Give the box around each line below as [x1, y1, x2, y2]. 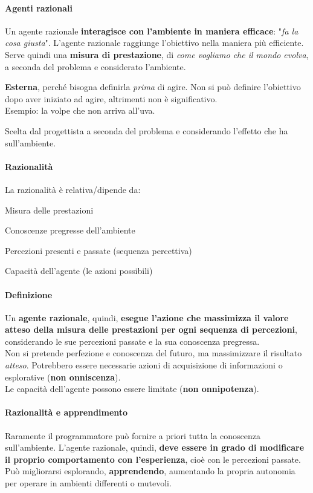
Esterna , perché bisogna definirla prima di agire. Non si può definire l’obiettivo [5, 80, 301, 93]
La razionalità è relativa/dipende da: [5, 183, 141, 195]
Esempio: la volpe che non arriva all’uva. [5, 104, 155, 117]
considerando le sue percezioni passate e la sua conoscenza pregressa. [5, 335, 260, 347]
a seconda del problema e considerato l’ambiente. [5, 60, 186, 73]
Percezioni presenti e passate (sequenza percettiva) [5, 244, 192, 256]
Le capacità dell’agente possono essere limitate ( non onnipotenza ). [5, 382, 259, 395]
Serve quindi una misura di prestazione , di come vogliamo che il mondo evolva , [5, 48, 309, 60]
